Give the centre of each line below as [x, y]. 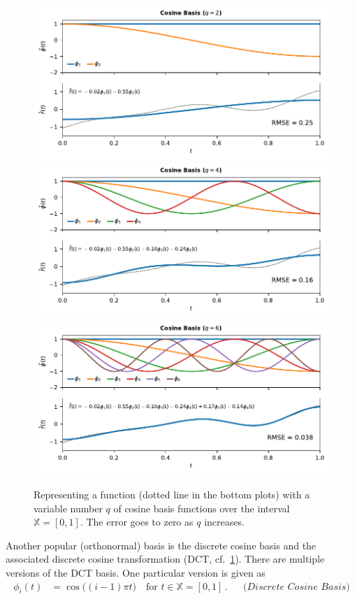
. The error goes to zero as [137, 522]
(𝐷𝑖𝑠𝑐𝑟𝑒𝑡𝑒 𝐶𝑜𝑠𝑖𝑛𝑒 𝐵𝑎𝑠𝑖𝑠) [297, 587]
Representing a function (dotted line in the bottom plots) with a [172, 495]
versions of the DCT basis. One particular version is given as [136, 573]
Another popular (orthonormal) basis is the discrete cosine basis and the [161, 545]
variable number [68, 508]
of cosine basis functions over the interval [202, 508]
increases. [224, 522]
